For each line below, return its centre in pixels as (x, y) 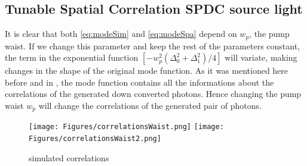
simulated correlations (69, 157)
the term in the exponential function (72, 57)
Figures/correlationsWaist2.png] (95, 139)
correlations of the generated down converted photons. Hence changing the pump (153, 94)
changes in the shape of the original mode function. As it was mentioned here (147, 71)
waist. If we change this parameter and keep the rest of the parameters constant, (153, 46)
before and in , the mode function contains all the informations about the (139, 82)
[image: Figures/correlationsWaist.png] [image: (126, 127)
